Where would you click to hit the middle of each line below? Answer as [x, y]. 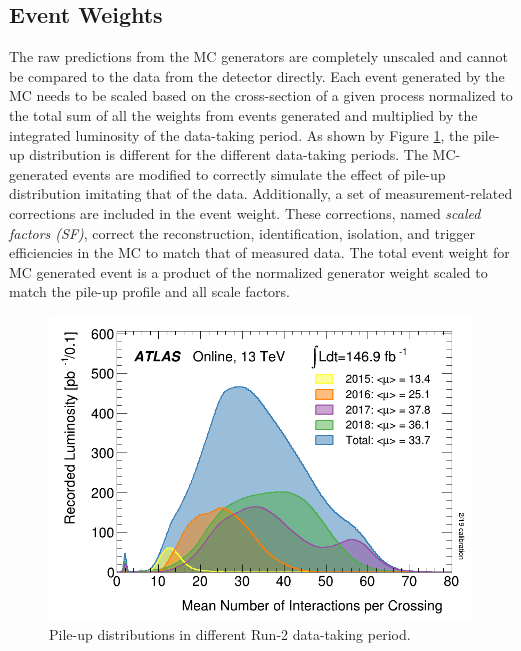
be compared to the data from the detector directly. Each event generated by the [257, 75]
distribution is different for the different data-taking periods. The [228, 154]
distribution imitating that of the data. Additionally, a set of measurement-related [261, 193]
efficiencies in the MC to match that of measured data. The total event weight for [259, 252]
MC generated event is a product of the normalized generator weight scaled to [248, 271]
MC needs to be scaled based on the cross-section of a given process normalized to [261, 95]
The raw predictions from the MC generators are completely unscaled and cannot [258, 56]
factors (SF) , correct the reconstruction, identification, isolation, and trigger [242, 232]
